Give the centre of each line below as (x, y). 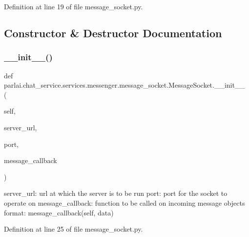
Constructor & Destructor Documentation (113, 33)
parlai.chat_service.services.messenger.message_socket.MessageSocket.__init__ (124, 85)
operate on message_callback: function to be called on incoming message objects (124, 202)
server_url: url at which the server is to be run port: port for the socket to (116, 193)
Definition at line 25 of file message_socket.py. (73, 229)
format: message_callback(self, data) (59, 212)
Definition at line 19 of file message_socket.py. (73, 6)
